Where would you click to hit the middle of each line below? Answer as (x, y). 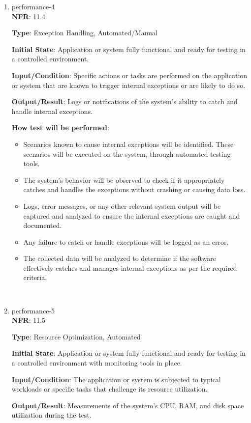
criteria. (35, 277)
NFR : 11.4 (29, 16)
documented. (43, 225)
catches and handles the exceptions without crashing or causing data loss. (134, 189)
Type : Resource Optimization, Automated (76, 336)
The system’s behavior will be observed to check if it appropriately (124, 180)
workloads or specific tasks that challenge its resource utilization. (110, 389)
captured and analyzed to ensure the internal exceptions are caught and (132, 215)
